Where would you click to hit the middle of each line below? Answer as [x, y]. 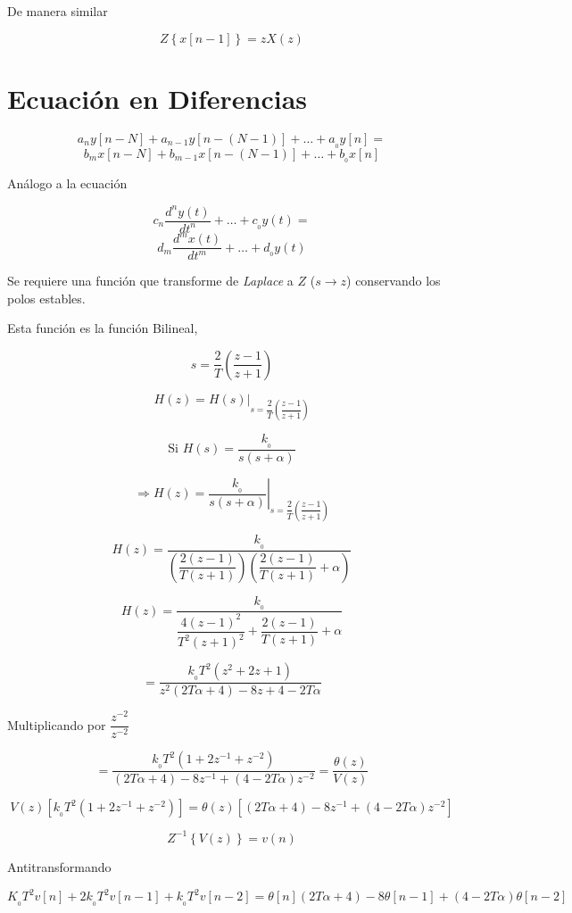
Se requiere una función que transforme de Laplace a [150, 281]
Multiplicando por [57, 724]
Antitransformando [59, 866]
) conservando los [394, 281]
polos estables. [46, 298]
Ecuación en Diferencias [158, 98]
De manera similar [58, 11]
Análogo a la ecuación [67, 183]
